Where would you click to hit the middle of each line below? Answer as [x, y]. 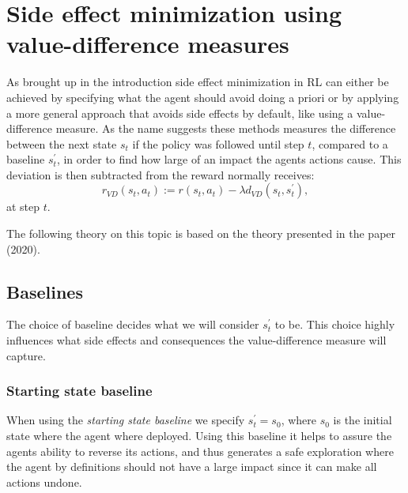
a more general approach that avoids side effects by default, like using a [180, 113]
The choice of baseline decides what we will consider [133, 324]
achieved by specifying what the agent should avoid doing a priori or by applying [203, 97]
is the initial [363, 420]
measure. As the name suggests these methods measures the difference [226, 128]
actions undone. [44, 482]
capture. [26, 355]
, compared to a [350, 143]
